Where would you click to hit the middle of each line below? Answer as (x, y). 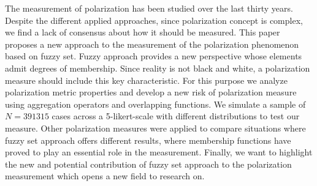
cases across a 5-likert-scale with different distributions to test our (176, 116)
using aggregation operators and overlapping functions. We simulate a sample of (155, 104)
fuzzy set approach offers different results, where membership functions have (148, 140)
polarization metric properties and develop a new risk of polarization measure (151, 92)
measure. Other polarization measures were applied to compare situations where (155, 128)
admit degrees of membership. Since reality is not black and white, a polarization (158, 68)
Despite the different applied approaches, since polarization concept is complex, (154, 20)
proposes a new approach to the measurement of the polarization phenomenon (152, 44)
